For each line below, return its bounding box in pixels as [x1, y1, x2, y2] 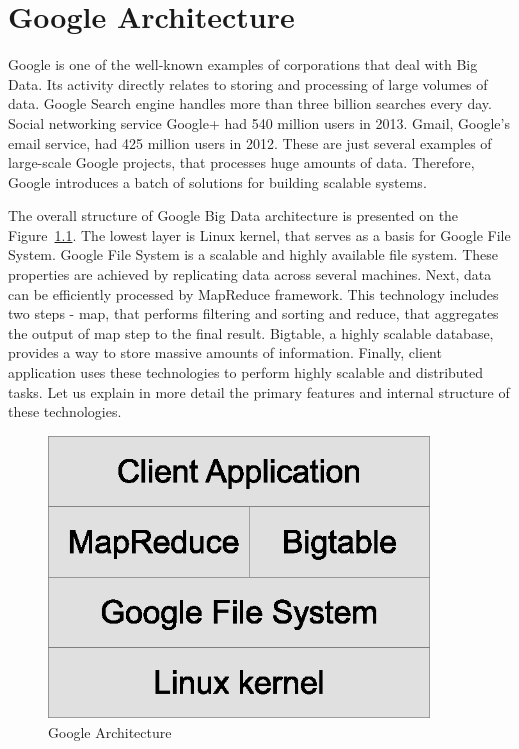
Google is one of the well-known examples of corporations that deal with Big [8, 54, 478, 75]
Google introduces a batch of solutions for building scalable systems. [8, 171, 427, 192]
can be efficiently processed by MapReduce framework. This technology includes [8, 283, 499, 304]
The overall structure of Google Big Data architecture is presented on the [8, 205, 459, 226]
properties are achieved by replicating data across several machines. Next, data [8, 264, 492, 285]
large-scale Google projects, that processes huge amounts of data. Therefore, [8, 152, 475, 173]
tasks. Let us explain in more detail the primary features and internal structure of [8, 381, 510, 402]
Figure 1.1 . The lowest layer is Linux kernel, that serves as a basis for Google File [8, 224, 511, 245]
